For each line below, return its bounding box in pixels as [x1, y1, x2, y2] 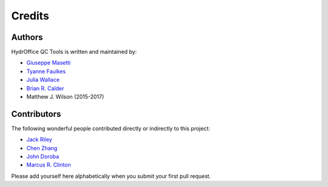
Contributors [11, 109, 61, 119]
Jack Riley [26, 136, 53, 143]
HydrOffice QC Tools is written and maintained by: [11, 48, 137, 56]
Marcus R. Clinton [26, 161, 71, 169]
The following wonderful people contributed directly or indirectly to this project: [11, 125, 211, 132]
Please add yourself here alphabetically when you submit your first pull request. [11, 172, 211, 180]
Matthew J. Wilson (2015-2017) [26, 93, 104, 100]
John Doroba [26, 153, 60, 160]
